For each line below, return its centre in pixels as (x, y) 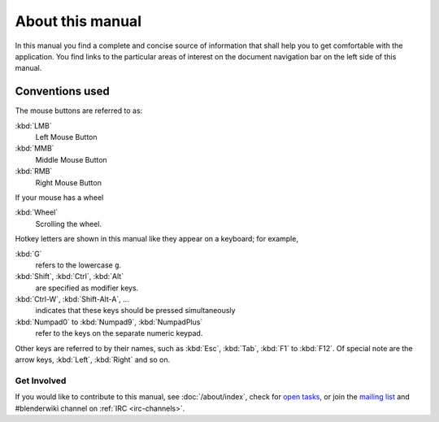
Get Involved (41, 381)
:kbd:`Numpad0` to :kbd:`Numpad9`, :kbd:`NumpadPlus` (109, 322)
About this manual (78, 21)
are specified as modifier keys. (87, 288)
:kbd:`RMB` (34, 172)
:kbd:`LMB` (33, 125)
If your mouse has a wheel (59, 197)
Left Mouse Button (66, 137)
